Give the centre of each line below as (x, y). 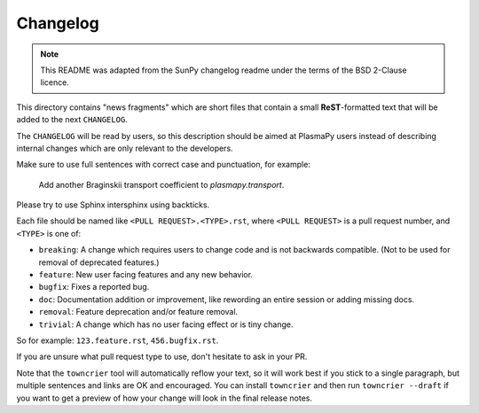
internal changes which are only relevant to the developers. (125, 148)
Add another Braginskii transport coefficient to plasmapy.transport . (161, 184)
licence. (55, 82)
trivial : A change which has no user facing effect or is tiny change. (166, 324)
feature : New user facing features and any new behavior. (145, 275)
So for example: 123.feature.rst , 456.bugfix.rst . (118, 340)
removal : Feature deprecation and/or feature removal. (138, 312)
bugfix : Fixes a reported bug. (94, 287)
